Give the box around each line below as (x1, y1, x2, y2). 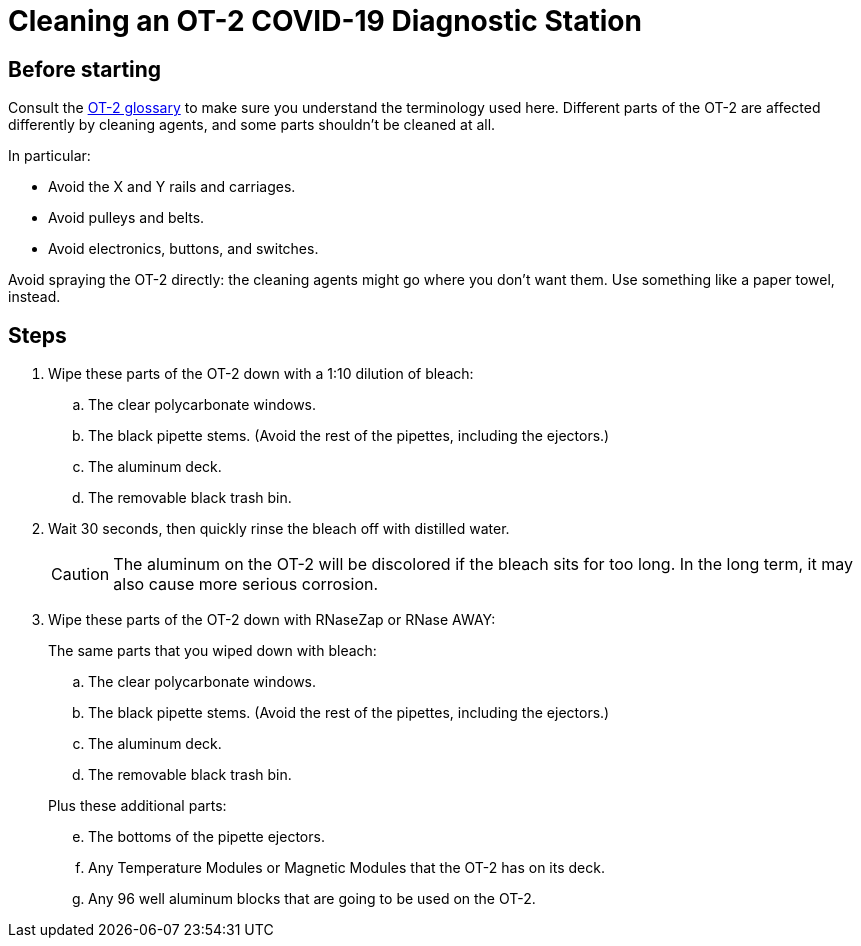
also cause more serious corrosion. (113, 574, 379, 595)
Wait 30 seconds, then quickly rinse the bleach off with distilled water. (48, 520, 510, 538)
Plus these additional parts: (48, 797, 227, 815)
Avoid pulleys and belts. (48, 209, 205, 227)
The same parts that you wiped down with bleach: (48, 642, 377, 660)
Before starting (8, 56, 162, 82)
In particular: (8, 147, 91, 165)
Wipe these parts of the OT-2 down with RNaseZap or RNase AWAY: (48, 611, 496, 629)
